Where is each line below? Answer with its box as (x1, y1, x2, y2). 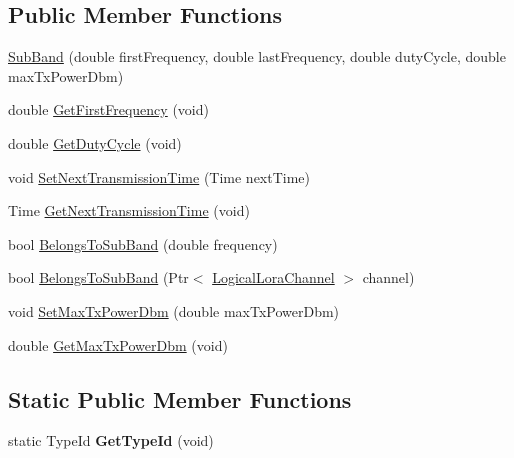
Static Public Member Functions (8, 383, 352, 414)
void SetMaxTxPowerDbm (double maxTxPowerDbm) (8, 300, 340, 321)
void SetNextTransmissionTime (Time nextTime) (8, 166, 311, 187)
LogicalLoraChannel (212, 267, 335, 288)
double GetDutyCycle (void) (8, 132, 182, 153)
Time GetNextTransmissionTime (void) (8, 200, 250, 221)
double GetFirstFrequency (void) (8, 99, 209, 120)
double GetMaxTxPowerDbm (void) (8, 334, 228, 355)
